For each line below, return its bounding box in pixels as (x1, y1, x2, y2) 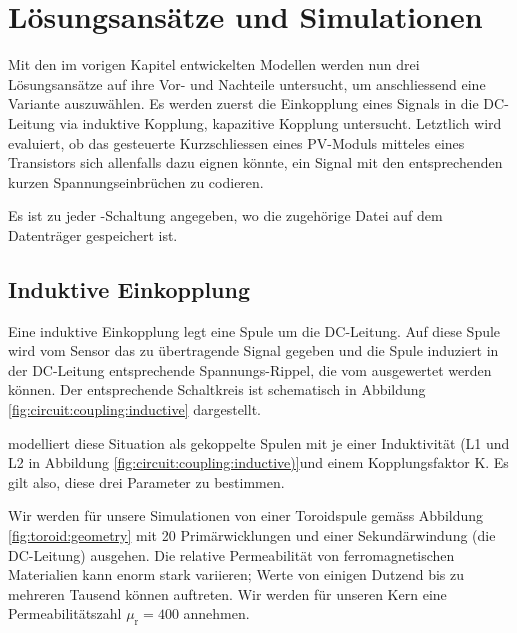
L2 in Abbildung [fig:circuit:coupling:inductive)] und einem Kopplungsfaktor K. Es (8, 452, 509, 473)
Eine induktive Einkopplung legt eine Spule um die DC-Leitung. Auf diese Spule (8, 320, 501, 341)
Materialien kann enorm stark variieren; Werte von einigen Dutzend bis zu (8, 564, 464, 585)
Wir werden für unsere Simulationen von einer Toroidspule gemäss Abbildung (8, 505, 484, 526)
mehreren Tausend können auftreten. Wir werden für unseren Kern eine (8, 583, 447, 604)
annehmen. (183, 603, 250, 624)
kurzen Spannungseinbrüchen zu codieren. (8, 171, 264, 192)
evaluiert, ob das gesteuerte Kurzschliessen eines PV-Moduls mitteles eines (8, 132, 465, 153)
